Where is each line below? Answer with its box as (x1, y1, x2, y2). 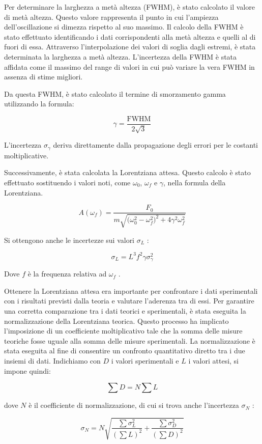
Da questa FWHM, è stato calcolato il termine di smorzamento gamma (4, 88, 226, 99)
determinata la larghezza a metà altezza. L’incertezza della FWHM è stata (4, 51, 237, 62)
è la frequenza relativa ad (27, 268, 107, 279)
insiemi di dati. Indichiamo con (4, 355, 101, 366)
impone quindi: (4, 365, 51, 376)
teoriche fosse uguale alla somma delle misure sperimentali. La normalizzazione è (4, 335, 255, 346)
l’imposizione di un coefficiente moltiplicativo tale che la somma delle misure (4, 325, 243, 336)
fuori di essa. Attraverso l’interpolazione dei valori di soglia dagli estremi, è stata (4, 41, 256, 52)
